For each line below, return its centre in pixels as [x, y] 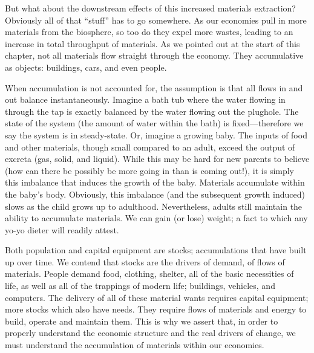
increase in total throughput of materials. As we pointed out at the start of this [152, 43]
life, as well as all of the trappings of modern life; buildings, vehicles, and [140, 286]
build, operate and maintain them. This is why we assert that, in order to [142, 321]
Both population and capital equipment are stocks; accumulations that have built [156, 250]
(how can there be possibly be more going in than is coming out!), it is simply [150, 170]
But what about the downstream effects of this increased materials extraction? [150, 8]
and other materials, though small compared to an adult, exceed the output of [150, 147]
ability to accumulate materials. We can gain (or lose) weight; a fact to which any [156, 218]
